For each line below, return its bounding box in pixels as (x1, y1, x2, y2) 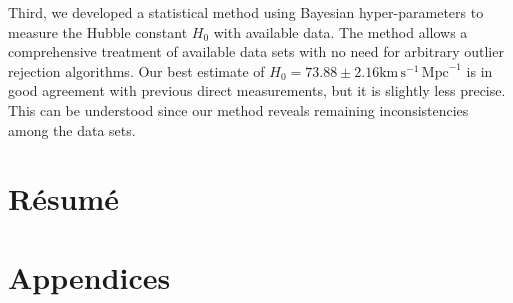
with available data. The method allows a (213, 21, 468, 42)
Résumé (8, 178, 120, 219)
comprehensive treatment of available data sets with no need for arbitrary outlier (8, 41, 504, 62)
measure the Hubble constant (8, 21, 188, 42)
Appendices (8, 256, 171, 297)
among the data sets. (8, 119, 136, 140)
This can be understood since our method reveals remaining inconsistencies (8, 99, 469, 120)
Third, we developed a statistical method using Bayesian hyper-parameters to (8, 2, 484, 22)
